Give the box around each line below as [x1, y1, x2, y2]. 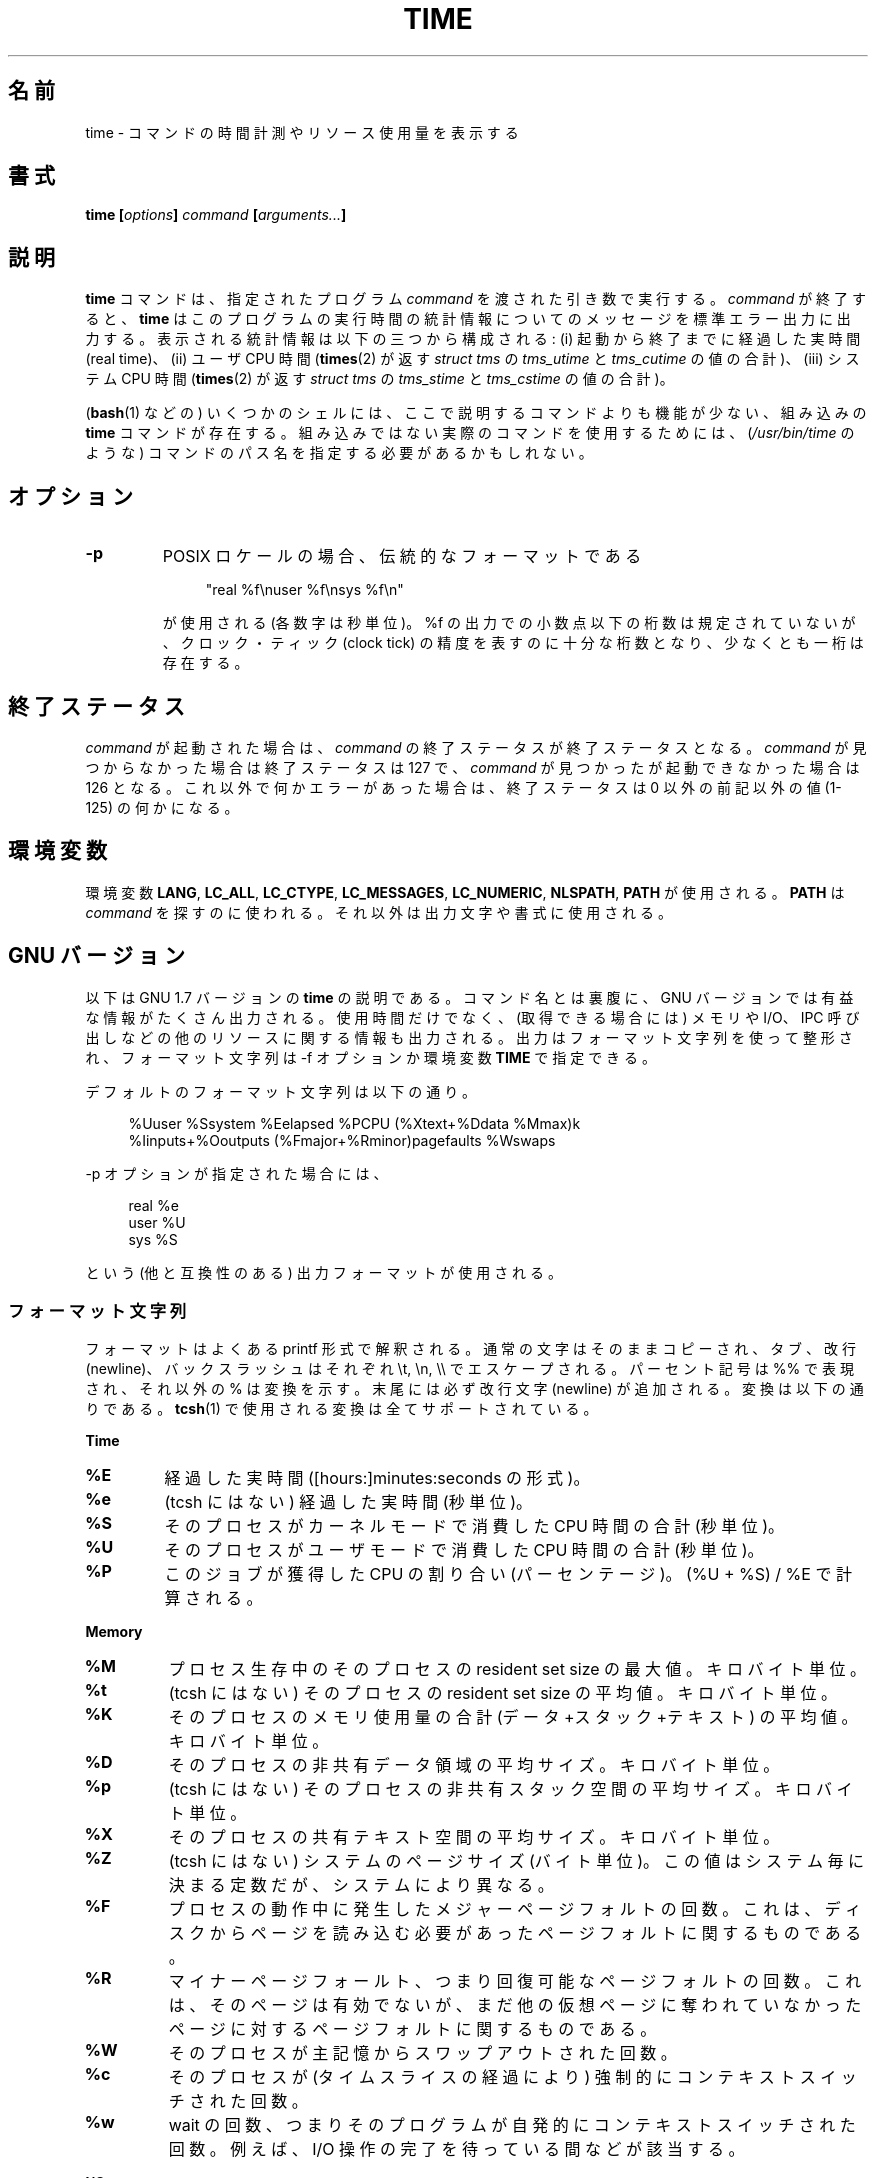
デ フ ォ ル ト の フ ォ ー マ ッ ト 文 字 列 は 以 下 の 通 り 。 [85, 1082, 477, 1100]
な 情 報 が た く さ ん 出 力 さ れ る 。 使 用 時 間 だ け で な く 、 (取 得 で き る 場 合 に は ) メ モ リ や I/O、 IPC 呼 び [85, 1008, 860, 1026]
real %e [128, 1196, 179, 1214]
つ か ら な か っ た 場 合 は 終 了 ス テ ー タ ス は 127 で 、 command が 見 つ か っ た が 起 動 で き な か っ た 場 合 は [85, 758, 860, 776]
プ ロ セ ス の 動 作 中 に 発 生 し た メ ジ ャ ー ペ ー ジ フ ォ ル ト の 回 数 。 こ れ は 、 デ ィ [168, 1899, 862, 1920]
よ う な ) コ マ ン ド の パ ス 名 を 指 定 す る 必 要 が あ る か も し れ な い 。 [85, 444, 593, 462]
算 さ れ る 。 [164, 1588, 263, 1609]
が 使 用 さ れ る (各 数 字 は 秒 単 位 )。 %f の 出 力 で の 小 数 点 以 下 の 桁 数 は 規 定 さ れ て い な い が [162, 614, 856, 632]
